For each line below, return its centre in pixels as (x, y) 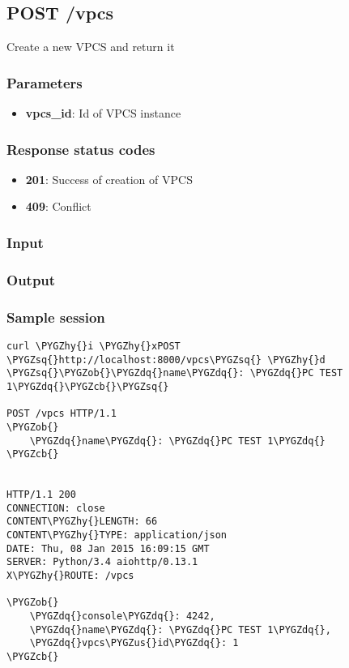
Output (31, 279)
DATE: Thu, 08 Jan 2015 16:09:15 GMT (108, 548)
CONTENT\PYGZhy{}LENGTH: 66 (82, 522)
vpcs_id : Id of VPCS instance (103, 113)
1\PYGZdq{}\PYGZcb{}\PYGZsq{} (88, 386)
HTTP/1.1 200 (41, 495)
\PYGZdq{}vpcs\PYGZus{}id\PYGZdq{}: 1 (134, 643)
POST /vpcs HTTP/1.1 (62, 414)
